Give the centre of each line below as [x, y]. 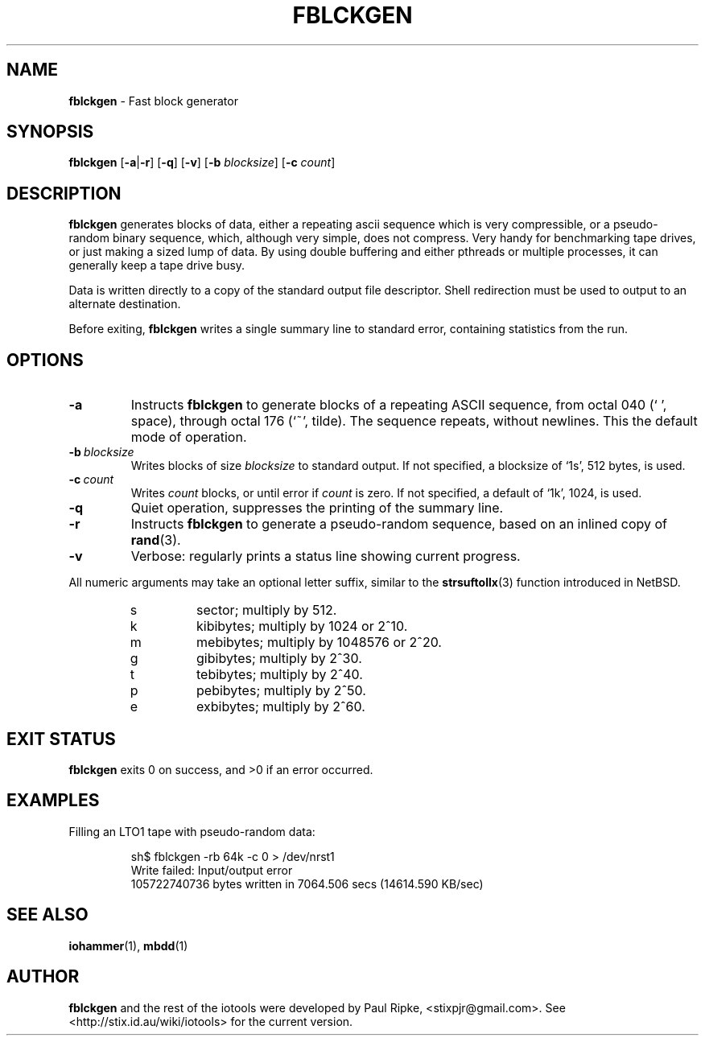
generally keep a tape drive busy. [157, 266]
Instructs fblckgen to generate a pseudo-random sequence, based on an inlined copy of [399, 524]
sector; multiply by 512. [267, 610]
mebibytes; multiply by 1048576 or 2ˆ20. [319, 642]
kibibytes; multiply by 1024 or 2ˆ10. [302, 626]
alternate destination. [125, 304]
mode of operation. [189, 437]
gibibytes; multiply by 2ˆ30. [279, 659]
